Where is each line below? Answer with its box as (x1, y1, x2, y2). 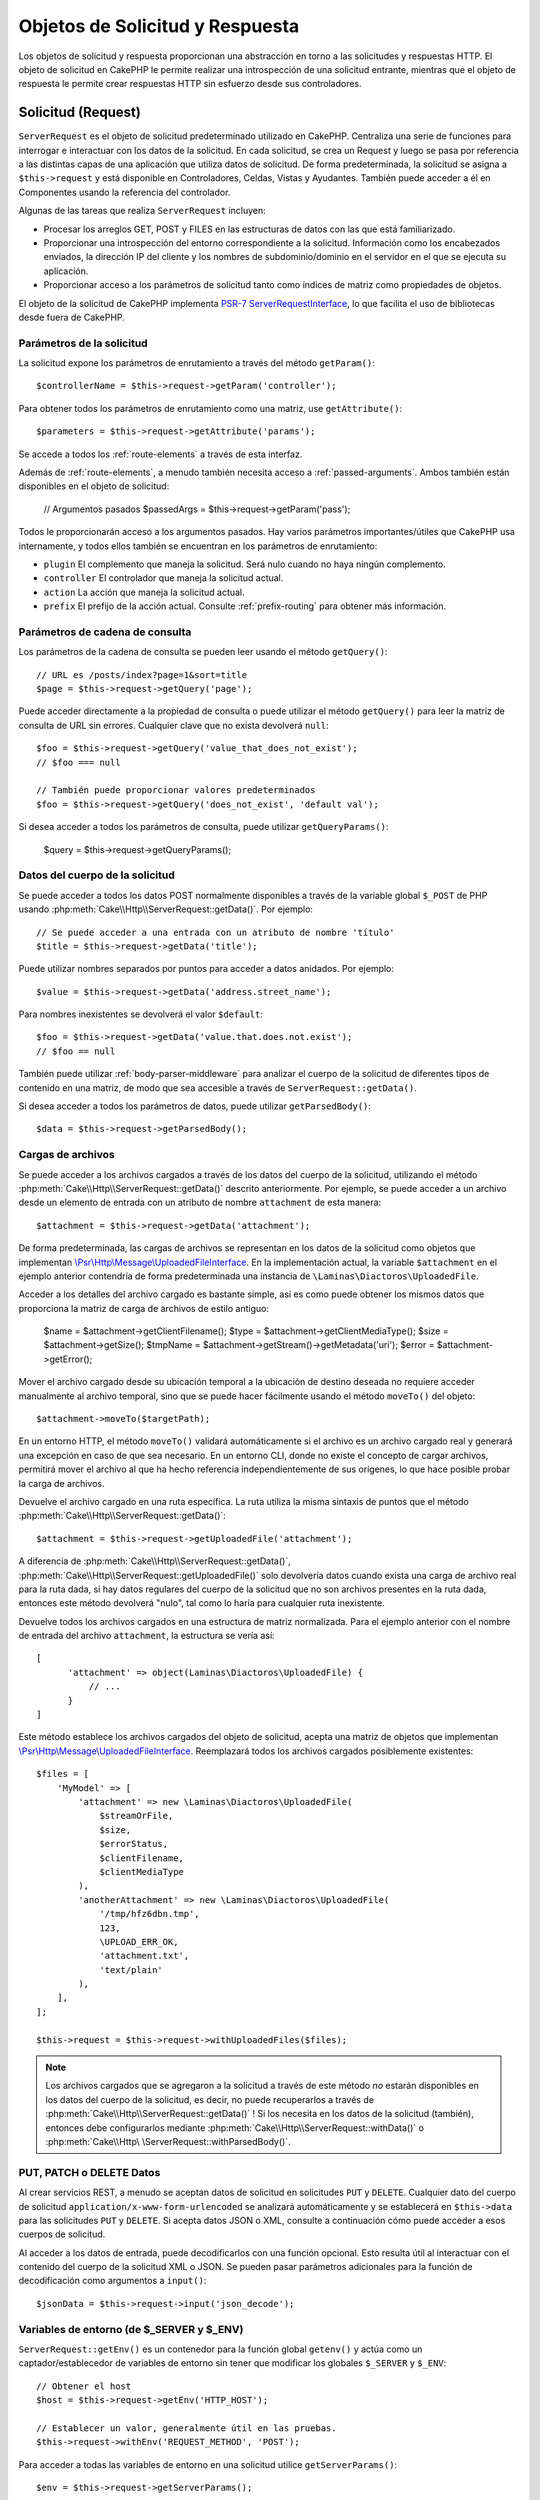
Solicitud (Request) (18, 104, 142, 121)
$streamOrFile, (99, 1810, 174, 1822)
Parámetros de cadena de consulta (18, 625, 192, 639)
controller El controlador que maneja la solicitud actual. (43, 572, 284, 584)
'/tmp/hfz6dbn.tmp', (99, 1908, 200, 1920)
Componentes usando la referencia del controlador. (18, 186, 231, 198)
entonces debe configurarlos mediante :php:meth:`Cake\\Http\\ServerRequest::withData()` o (45, 2121, 425, 2134)
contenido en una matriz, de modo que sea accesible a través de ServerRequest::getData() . (18, 1081, 417, 1094)
